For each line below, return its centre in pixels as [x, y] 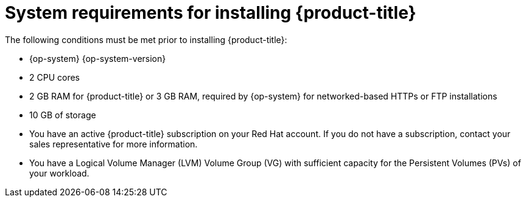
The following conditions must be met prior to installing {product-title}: [146, 39]
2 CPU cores [54, 77]
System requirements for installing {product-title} [211, 13]
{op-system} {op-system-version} [98, 58]
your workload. [59, 173]
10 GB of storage [63, 115]
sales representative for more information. [114, 144]
